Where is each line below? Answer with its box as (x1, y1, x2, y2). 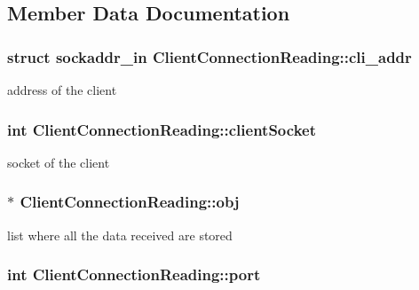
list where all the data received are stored (7, 225, 233, 244)
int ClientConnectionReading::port (7, 263, 261, 286)
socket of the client (7, 153, 110, 171)
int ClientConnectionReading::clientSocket (7, 118, 316, 140)
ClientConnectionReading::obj (20, 191, 240, 213)
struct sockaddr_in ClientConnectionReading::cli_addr (7, 45, 412, 67)
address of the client (7, 81, 117, 98)
